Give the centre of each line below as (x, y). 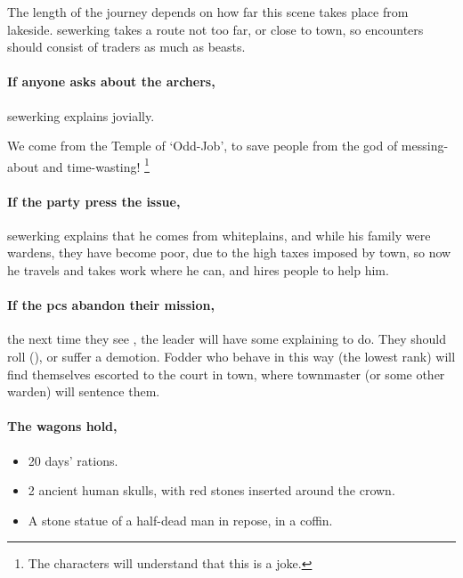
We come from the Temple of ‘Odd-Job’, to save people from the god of (203, 146)
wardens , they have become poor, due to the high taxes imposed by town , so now (229, 252)
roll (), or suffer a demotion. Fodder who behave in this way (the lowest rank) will (231, 356)
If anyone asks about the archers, (111, 81)
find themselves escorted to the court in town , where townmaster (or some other (226, 374)
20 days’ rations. (73, 460)
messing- (425, 146)
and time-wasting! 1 (96, 165)
